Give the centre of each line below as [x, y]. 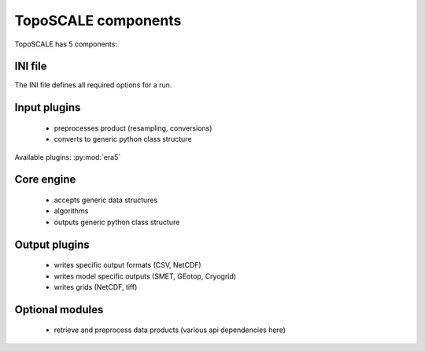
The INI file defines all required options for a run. [93, 85]
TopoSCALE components [98, 20]
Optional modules [59, 310]
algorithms [71, 211]
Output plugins [52, 244]
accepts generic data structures [106, 200]
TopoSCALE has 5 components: [66, 44]
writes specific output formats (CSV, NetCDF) [128, 265]
